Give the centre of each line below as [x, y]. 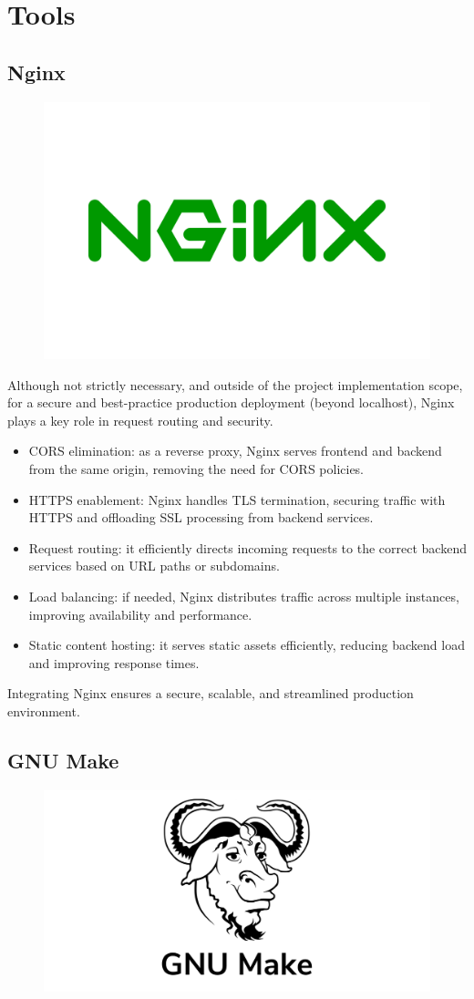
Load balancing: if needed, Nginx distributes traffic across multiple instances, [244, 596]
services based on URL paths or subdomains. [154, 566]
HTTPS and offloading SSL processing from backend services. [201, 517]
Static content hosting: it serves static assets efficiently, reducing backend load [247, 645]
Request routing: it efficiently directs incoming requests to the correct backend [247, 547]
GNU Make [63, 760]
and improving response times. [114, 662]
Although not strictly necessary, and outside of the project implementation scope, [235, 384]
